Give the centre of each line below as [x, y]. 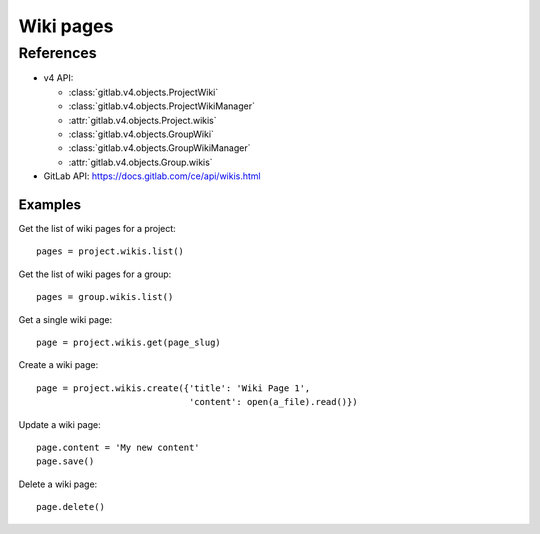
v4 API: [58, 78]
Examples [50, 204]
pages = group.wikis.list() [105, 297]
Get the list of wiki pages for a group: [95, 274]
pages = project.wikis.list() [110, 251]
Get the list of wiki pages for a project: [97, 229]
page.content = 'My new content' [118, 447]
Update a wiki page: [59, 424]
